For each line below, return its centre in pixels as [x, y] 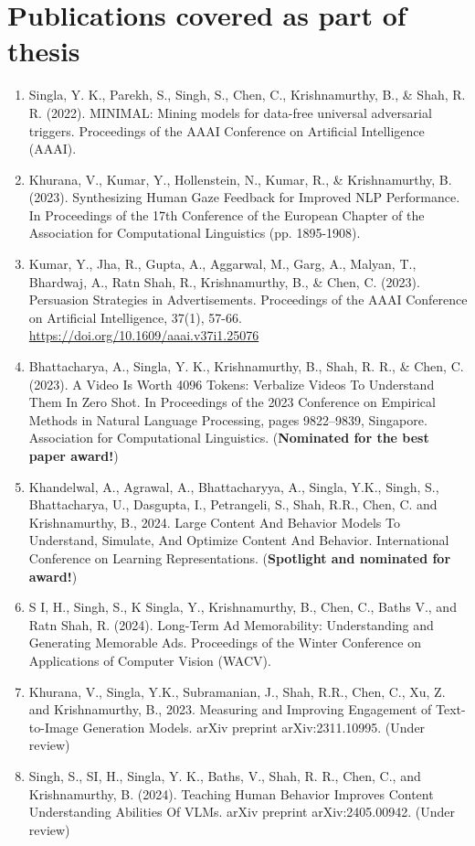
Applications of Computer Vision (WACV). [150, 660]
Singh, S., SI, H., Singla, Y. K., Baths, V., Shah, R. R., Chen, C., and [225, 775]
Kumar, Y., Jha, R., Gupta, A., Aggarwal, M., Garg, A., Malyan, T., [222, 264]
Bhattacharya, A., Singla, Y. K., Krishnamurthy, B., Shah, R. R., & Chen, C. [246, 366]
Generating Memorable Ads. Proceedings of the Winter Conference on [225, 643]
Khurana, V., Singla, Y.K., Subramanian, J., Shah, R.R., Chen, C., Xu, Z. [237, 691]
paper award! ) [74, 455]
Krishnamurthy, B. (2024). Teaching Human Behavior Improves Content [231, 793]
